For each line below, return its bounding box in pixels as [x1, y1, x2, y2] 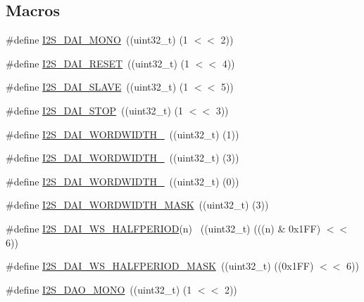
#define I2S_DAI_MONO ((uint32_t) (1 [6, 32, 188, 47]
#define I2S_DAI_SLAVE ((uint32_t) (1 [6, 79, 189, 94]
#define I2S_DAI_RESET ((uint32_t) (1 [6, 55, 189, 70]
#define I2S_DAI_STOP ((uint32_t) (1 [6, 103, 184, 117]
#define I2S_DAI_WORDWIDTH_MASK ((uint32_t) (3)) [6, 197, 269, 212]
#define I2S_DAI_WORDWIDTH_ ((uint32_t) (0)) [6, 173, 239, 188]
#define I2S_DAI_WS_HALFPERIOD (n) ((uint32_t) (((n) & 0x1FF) [6, 221, 321, 235]
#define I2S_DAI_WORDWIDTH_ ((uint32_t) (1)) [6, 126, 239, 141]
